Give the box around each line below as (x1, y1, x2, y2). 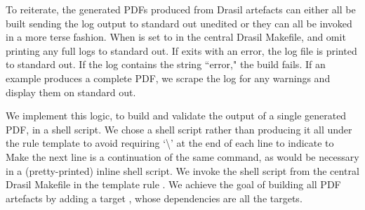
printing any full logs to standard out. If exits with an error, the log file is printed (6, 43, 357, 58)
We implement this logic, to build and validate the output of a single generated (6, 108, 347, 123)
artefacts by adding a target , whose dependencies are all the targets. (6, 190, 303, 205)
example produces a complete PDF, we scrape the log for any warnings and (6, 70, 331, 85)
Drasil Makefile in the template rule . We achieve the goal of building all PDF (6, 177, 341, 192)
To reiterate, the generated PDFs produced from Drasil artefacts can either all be (6, 2, 356, 16)
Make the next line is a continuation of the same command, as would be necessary (6, 149, 359, 164)
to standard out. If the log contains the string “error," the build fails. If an (6, 57, 326, 72)
